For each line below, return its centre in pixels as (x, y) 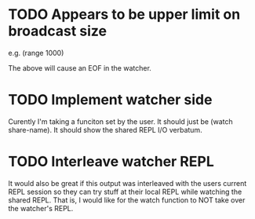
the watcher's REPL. (41, 208)
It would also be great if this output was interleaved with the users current (127, 183)
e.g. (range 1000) (36, 53)
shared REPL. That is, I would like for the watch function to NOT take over (127, 200)
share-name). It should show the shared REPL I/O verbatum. (105, 130)
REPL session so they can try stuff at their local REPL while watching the (125, 192)
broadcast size (58, 31)
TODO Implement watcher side (110, 100)
